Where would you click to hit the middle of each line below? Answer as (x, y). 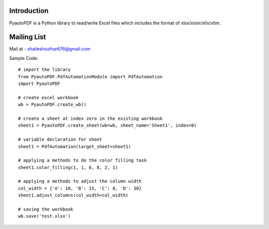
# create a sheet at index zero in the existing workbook (90, 118)
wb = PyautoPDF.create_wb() (52, 105)
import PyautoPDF (39, 83)
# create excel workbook (48, 98)
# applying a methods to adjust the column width (80, 181)
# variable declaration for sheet (60, 139)
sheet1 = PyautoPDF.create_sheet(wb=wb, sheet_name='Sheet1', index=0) (107, 125)
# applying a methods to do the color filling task (82, 160)
